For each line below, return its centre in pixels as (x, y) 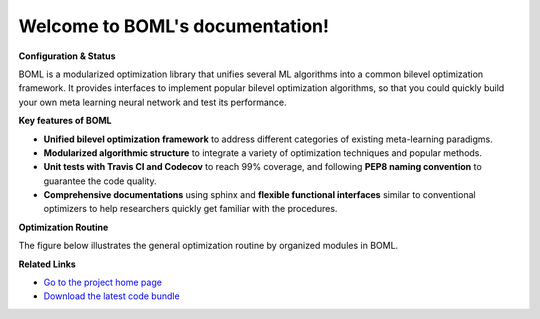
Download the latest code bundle (111, 296)
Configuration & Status (67, 56)
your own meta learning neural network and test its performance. (152, 102)
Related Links (47, 264)
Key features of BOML (65, 121)
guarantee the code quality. (100, 181)
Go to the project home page (102, 282)
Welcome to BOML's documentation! (174, 26)
